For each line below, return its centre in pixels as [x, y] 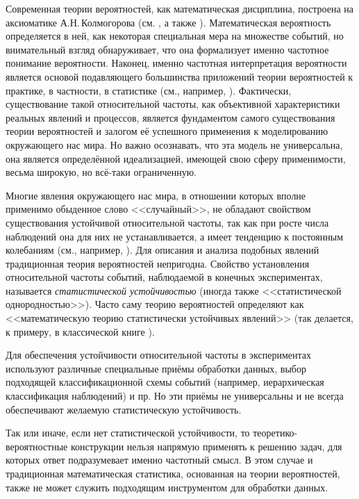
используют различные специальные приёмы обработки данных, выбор [156, 368]
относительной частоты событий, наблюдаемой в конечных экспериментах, [164, 277]
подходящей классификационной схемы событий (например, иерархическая [165, 382]
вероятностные [37, 446]
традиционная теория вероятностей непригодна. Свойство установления [158, 263]
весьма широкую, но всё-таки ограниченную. [101, 172]
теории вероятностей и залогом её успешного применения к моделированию [167, 131]
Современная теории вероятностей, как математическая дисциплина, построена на [179, 8]
